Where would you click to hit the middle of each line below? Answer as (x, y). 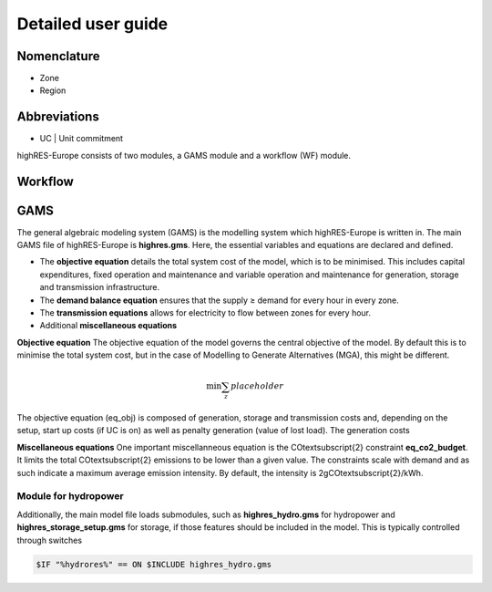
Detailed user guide (92, 24)
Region (53, 90)
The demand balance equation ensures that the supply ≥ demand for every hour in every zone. (220, 300)
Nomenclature (58, 56)
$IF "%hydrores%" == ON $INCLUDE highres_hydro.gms (154, 564)
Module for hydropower (70, 496)
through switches (49, 540)
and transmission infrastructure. (100, 287)
